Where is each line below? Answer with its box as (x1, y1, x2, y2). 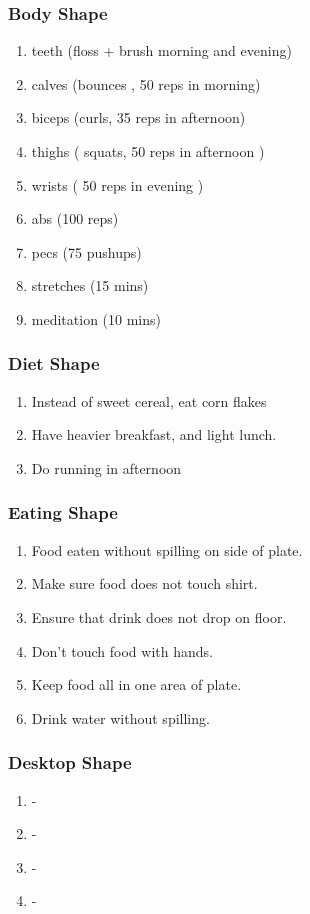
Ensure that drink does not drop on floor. (31, 606, 287, 627)
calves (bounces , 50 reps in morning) (31, 73, 261, 94)
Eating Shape (8, 500, 118, 525)
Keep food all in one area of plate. (31, 674, 242, 695)
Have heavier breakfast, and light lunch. (31, 424, 277, 445)
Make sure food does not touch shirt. (31, 573, 258, 594)
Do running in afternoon (31, 457, 182, 478)
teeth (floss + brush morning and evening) (31, 40, 292, 61)
